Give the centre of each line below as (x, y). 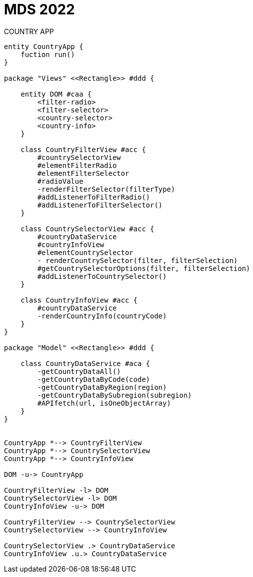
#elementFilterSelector (83, 173)
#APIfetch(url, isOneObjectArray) (104, 403)
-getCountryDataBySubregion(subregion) (115, 395)
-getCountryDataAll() (79, 371)
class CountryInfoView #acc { (79, 300)
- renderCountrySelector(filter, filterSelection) (138, 260)
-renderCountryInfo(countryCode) (102, 316)
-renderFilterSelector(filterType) (106, 189)
